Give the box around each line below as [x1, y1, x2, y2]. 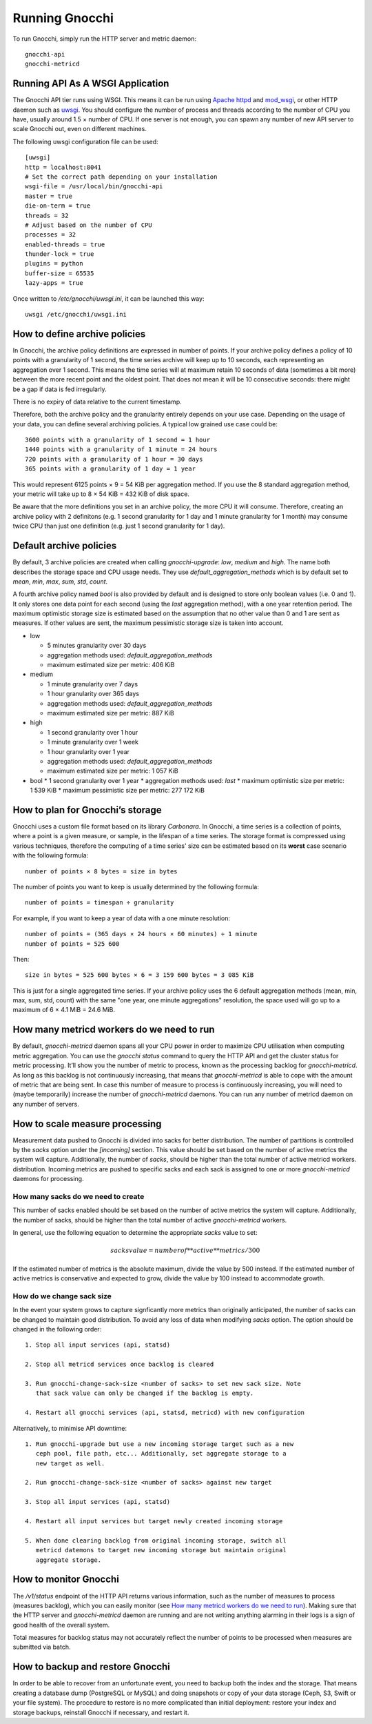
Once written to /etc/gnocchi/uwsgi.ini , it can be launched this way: [12, 294, 205, 303]
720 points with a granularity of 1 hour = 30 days [25, 455, 203, 463]
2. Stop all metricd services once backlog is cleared [25, 1360, 214, 1369]
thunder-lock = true [25, 250, 94, 258]
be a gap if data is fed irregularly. [12, 385, 107, 393]
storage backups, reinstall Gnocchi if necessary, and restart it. [12, 1708, 189, 1716]
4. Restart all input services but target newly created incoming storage [25, 1518, 283, 1525]
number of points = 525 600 [25, 940, 120, 948]
